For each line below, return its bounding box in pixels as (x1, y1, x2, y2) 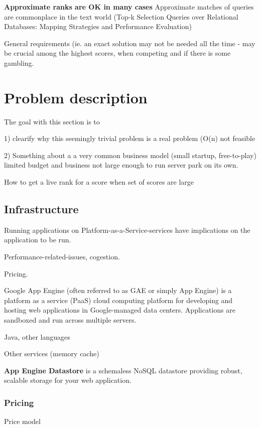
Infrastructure (4, 201, 79, 217)
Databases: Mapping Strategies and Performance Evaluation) (4, 21, 192, 32)
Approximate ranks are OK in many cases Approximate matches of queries (4, 2, 254, 12)
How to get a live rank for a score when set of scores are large (4, 177, 194, 187)
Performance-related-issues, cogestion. (4, 251, 120, 262)
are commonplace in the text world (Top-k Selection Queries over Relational (4, 11, 238, 22)
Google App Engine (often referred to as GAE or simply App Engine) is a (4, 285, 232, 296)
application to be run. (4, 234, 71, 245)
